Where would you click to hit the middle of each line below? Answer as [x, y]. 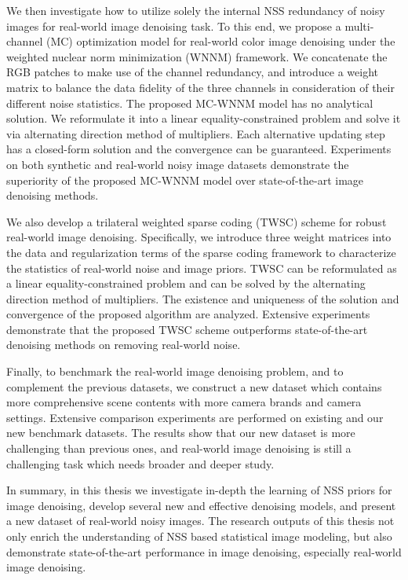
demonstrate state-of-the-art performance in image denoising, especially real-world [204, 551]
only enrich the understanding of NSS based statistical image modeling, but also [199, 536]
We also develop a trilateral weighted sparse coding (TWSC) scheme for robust [197, 221]
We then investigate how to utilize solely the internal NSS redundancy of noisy [196, 10]
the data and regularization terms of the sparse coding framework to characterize [201, 252]
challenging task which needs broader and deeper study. [140, 463]
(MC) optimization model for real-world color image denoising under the [220, 41]
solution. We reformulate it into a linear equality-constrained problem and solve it [204, 118]
